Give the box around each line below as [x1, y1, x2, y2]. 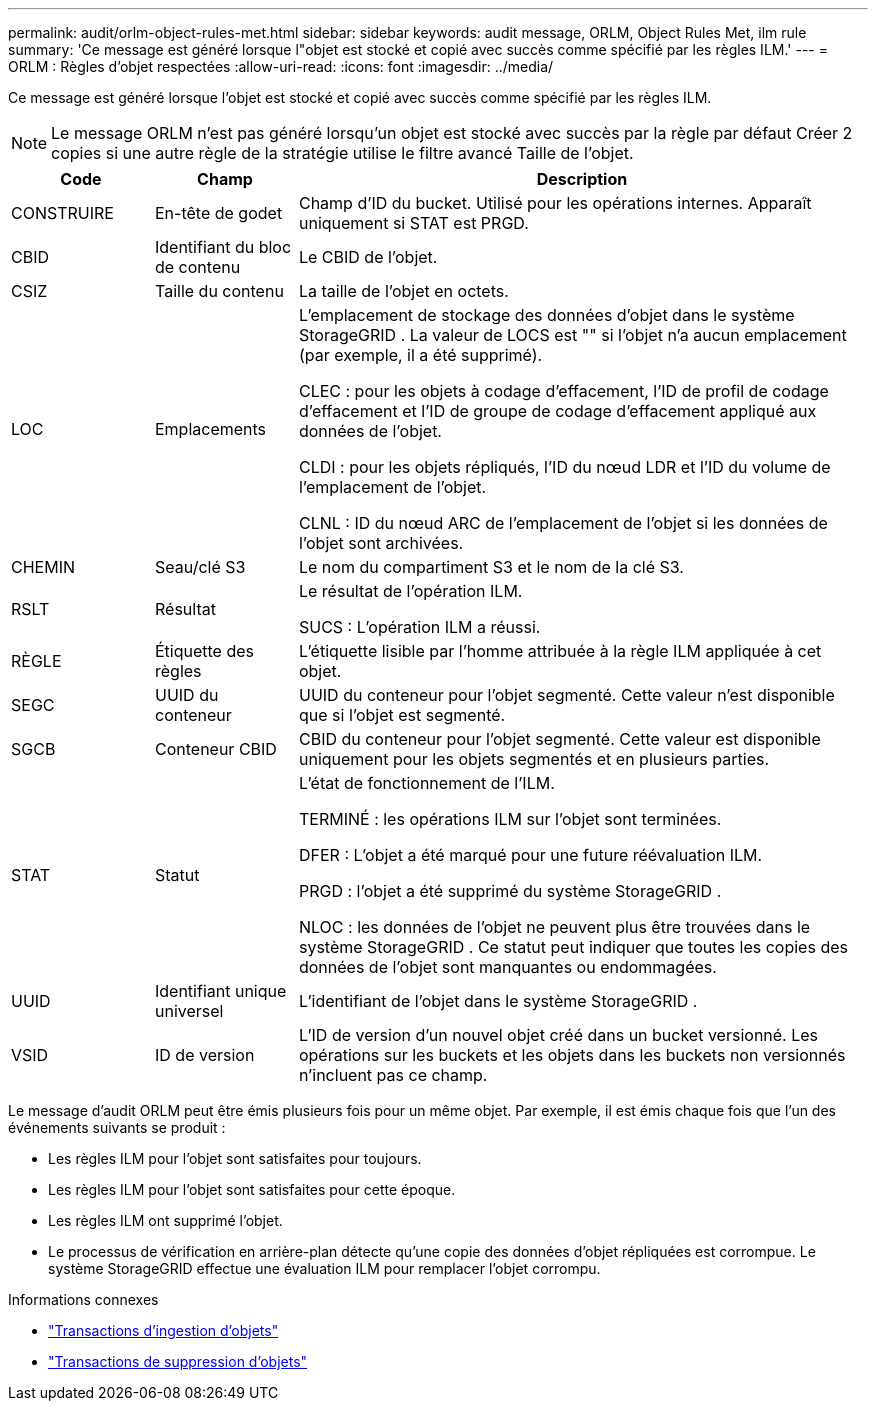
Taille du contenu [154, 281, 284, 301]
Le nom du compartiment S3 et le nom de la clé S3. [298, 557, 684, 577]
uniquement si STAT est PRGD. [298, 213, 529, 233]
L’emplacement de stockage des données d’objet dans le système [298, 305, 795, 325]
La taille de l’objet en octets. [298, 281, 509, 301]
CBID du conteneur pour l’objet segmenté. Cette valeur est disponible [298, 729, 821, 749]
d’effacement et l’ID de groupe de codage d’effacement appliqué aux [298, 401, 817, 421]
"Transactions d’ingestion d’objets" [48, 1322, 279, 1339]
